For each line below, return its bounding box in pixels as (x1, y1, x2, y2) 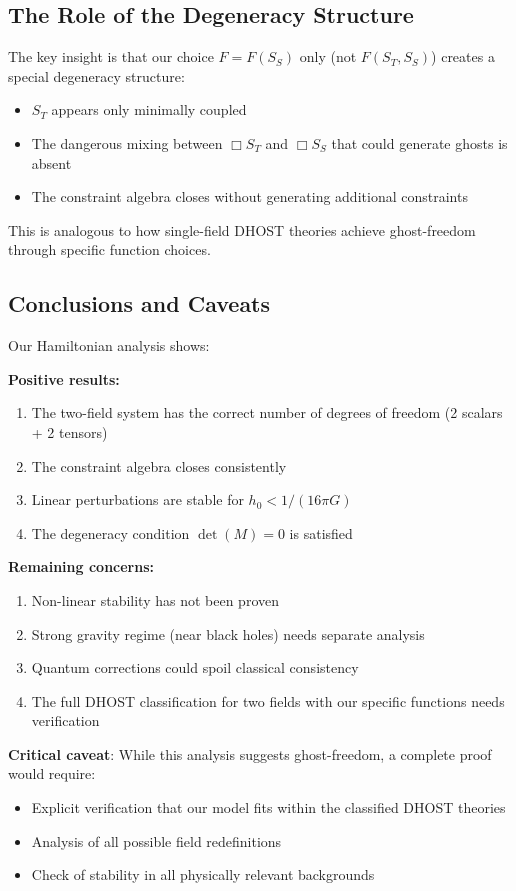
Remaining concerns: (8, 556, 155, 577)
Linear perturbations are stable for (31, 489, 244, 510)
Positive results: (8, 368, 120, 389)
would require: (8, 763, 96, 784)
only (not (299, 46, 357, 67)
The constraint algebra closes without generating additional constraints (31, 186, 468, 207)
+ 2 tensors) (31, 421, 108, 442)
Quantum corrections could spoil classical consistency (31, 657, 359, 678)
